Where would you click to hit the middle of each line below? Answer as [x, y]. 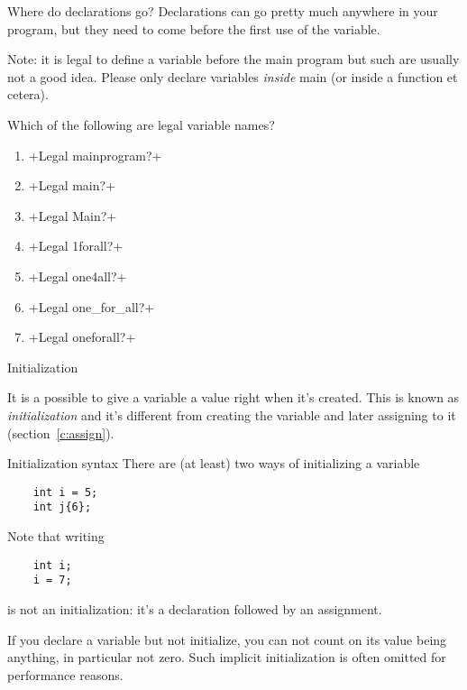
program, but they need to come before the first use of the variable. [194, 28]
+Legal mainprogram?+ [95, 155]
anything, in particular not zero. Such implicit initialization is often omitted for [227, 657]
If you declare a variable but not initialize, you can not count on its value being [227, 639]
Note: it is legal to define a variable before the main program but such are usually [233, 59]
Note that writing [56, 536]
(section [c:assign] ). [61, 432]
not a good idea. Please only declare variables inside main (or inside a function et [233, 76]
